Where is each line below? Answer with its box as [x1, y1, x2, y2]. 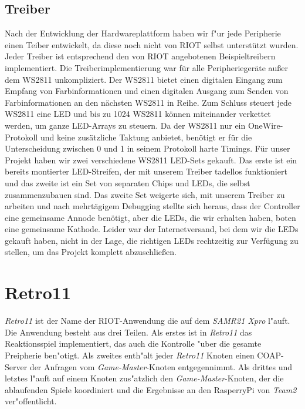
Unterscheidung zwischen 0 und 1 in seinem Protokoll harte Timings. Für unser [5, 142, 290, 155]
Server [5, 360, 28, 373]
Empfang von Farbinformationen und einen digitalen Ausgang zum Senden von [5, 85, 289, 97]
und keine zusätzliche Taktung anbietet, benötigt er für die [40, 130, 252, 143]
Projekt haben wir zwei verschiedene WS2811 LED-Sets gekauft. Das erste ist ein [5, 153, 297, 166]
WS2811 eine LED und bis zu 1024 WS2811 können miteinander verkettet [5, 108, 271, 120]
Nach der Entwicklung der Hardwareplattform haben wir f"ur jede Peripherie [5, 27, 281, 39]
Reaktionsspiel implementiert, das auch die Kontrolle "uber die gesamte [5, 337, 262, 350]
